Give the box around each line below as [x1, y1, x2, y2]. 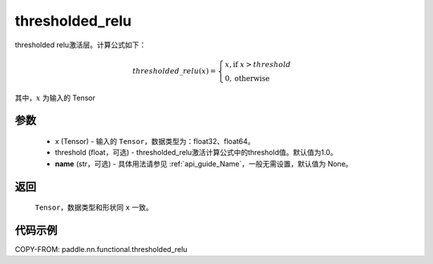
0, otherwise [225, 74, 270, 83]
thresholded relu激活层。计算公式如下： [14, 40, 147, 50]
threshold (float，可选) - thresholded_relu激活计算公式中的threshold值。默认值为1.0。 [55, 148, 338, 158]
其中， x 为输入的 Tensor [14, 93, 96, 102]
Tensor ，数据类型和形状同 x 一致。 [34, 202, 153, 212]
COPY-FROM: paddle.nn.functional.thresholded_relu [14, 245, 188, 254]
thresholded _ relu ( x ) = [132, 66, 216, 75]
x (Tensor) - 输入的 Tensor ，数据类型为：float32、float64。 [55, 136, 256, 146]
